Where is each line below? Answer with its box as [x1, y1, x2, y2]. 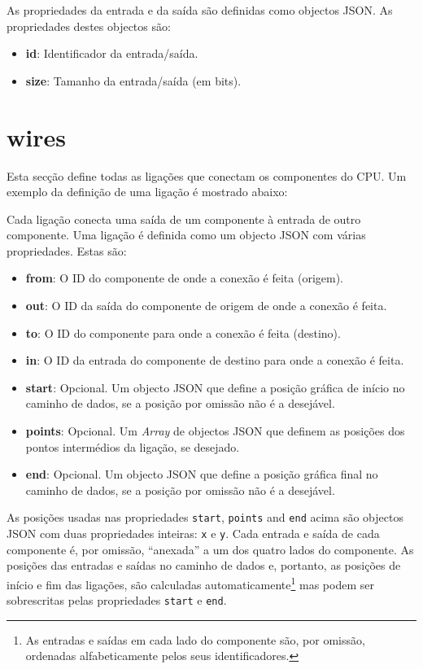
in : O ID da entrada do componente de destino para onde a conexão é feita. [25, 352, 404, 369]
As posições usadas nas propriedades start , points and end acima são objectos [7, 509, 403, 526]
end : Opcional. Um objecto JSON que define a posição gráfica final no [25, 466, 378, 483]
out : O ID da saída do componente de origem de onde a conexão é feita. [25, 297, 387, 314]
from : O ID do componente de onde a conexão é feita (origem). [25, 269, 344, 286]
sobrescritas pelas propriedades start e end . [7, 592, 227, 609]
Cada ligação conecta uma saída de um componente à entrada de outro [7, 210, 361, 227]
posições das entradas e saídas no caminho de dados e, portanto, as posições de [7, 557, 401, 574]
